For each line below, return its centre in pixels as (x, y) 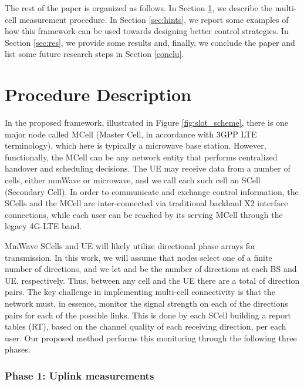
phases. (18, 349)
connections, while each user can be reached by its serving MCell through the (144, 214)
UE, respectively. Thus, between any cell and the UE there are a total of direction (152, 280)
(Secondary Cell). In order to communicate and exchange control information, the (152, 191)
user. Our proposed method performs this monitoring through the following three (151, 338)
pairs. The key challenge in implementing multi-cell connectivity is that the (140, 292)
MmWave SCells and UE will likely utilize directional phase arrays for (130, 246)
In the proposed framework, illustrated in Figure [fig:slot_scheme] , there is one (147, 122)
